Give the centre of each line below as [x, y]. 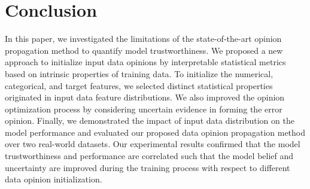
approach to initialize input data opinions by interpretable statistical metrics [145, 62]
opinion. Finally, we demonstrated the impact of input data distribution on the [150, 121]
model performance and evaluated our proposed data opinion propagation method [155, 132]
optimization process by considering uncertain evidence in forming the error [144, 109]
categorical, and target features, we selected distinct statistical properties [139, 85]
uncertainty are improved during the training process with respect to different [148, 167]
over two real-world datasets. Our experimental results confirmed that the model [153, 144]
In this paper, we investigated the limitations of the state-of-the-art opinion [143, 39]
